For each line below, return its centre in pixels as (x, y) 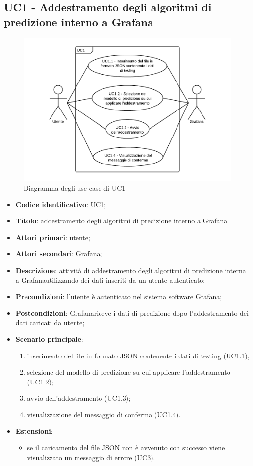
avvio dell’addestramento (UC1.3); (79, 398)
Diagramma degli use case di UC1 (75, 187)
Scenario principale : (49, 339)
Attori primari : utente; (53, 237)
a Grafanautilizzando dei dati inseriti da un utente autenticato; (110, 280)
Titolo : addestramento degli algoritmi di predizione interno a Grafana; (122, 221)
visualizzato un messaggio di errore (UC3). (91, 457)
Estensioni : (34, 431)
